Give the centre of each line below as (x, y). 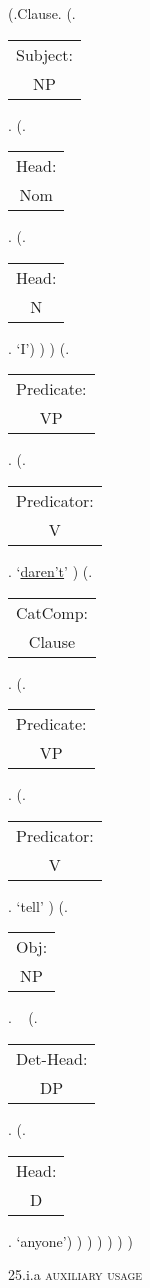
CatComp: (52, 612)
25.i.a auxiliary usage (75, 1274)
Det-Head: (52, 1058)
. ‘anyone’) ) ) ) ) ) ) (70, 1240)
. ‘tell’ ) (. (38, 905)
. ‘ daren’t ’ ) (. (50, 570)
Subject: (44, 54)
